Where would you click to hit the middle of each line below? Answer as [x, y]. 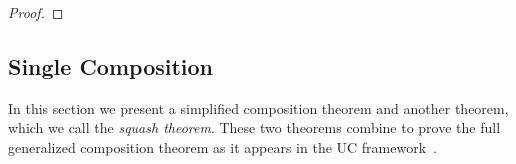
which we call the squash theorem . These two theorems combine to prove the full [254, 127]
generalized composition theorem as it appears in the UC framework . [222, 146]
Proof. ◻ [36, 12]
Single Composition [111, 65]
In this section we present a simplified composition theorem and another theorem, [258, 107]
